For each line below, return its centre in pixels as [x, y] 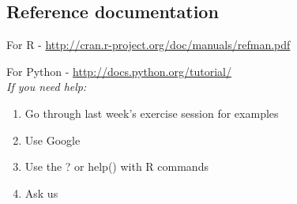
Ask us [41, 193]
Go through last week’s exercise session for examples [152, 113]
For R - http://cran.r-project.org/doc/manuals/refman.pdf [148, 45]
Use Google [53, 140]
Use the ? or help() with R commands [117, 166]
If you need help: [47, 87]
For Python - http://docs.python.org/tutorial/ [119, 71]
